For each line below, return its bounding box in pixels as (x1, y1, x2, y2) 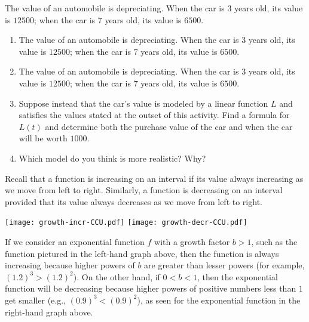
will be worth (19, 132, 68, 144)
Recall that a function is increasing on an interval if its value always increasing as (5, 172, 304, 184)
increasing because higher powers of (5, 259, 135, 271)
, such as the (251, 235, 298, 247)
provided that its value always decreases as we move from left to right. (5, 195, 262, 208)
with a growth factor (154, 235, 230, 247)
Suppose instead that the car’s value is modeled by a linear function (19, 97, 268, 109)
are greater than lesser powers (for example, (144, 259, 305, 271)
